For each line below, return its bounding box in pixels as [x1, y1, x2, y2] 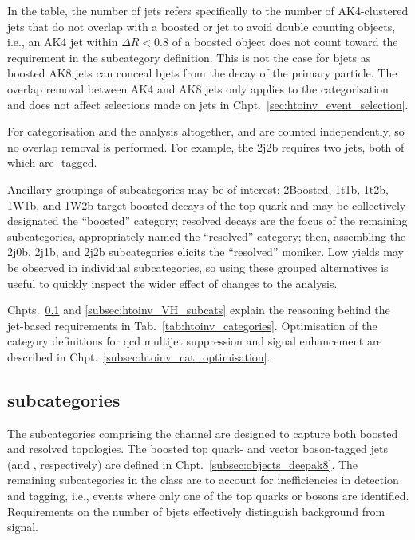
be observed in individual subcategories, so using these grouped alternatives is [7, 258, 389, 275]
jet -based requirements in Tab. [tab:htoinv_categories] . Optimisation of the [7, 317, 377, 333]
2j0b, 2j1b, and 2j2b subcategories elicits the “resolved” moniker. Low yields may [7, 243, 404, 260]
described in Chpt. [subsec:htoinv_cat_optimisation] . [7, 348, 271, 365]
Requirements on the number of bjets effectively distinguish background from [7, 503, 385, 519]
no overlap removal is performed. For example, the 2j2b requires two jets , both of [7, 138, 405, 155]
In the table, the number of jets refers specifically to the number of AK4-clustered [7, 2, 409, 18]
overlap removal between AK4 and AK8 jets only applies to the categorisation [7, 80, 389, 97]
